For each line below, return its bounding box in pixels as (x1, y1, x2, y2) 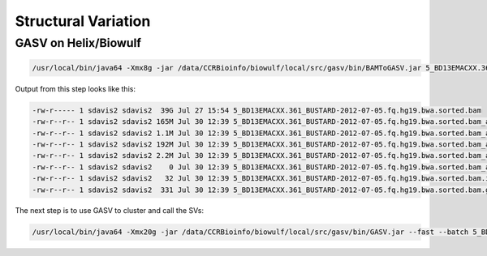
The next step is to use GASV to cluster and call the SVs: (15, 206, 205, 215)
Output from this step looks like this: (15, 83, 136, 93)
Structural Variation (15, 12, 151, 30)
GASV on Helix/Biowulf (15, 36, 142, 50)
